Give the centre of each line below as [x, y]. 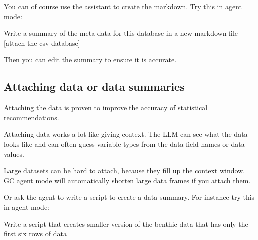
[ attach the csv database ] [42, 43]
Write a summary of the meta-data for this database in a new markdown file [121, 33]
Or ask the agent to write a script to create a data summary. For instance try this [129, 197]
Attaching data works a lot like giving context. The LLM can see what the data [126, 134]
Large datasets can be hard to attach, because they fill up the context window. [125, 170]
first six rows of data [35, 233]
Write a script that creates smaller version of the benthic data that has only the [126, 223]
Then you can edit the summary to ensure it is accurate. [90, 60]
